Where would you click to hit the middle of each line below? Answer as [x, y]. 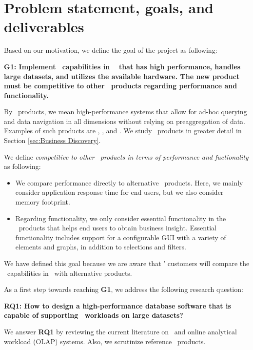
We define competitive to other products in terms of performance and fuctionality [126, 156]
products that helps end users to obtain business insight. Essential [117, 228]
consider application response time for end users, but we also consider [119, 192]
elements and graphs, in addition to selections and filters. [101, 247]
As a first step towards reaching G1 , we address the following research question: [124, 289]
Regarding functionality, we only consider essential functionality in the [121, 218]
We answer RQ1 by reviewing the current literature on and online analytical [120, 331]
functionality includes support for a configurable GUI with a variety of [121, 237]
